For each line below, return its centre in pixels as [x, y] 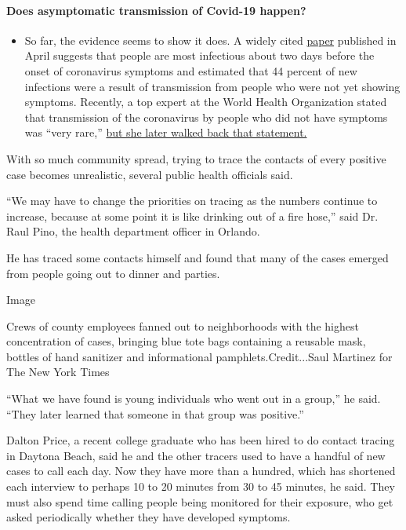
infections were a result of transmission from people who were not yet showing [212, 86]
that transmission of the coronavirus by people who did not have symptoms [206, 117]
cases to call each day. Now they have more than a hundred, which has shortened [201, 471]
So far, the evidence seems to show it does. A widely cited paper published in [210, 40]
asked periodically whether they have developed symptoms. [149, 517]
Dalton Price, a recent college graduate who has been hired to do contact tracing [201, 440]
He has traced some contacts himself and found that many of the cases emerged [198, 257]
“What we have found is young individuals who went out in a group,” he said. [194, 398]
